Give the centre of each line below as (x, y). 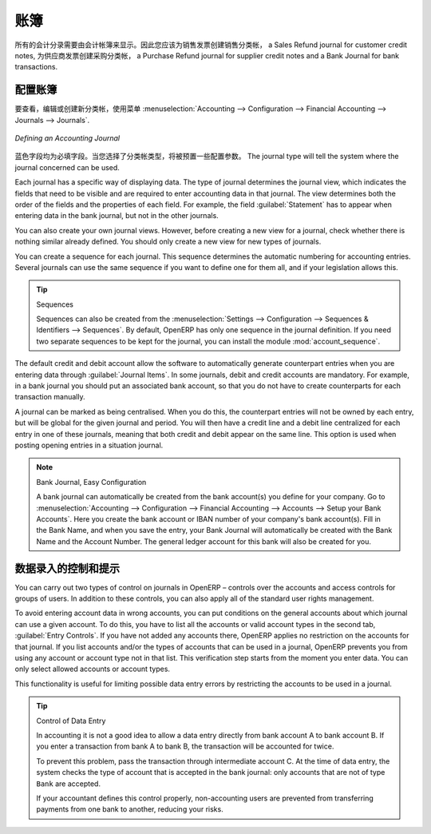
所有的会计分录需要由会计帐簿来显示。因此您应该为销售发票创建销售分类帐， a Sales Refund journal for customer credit (211, 45)
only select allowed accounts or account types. (93, 669)
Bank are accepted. (69, 784)
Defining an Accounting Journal (67, 138)
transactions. (36, 67)
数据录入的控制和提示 (67, 568)
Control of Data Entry (71, 721)
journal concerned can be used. (67, 167)
